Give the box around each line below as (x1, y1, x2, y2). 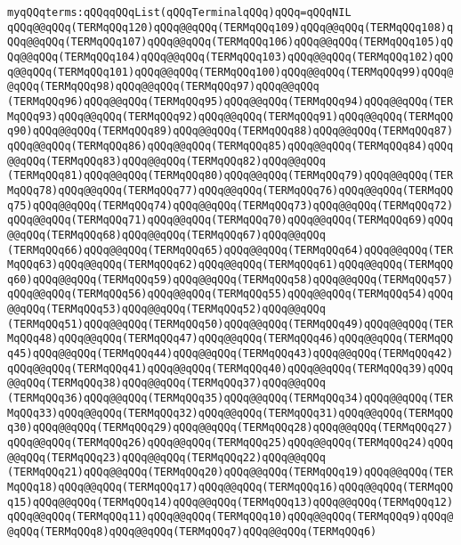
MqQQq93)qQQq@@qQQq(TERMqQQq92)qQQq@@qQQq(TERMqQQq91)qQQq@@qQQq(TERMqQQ (7, 110, 454, 123)
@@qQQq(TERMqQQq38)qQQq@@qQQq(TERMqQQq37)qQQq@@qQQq (7, 377, 326, 390)
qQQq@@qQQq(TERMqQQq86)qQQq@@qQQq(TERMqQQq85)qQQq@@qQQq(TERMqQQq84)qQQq (7, 139, 454, 152)
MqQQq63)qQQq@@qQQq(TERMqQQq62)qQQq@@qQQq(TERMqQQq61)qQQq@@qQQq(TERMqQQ (7, 258, 454, 272)
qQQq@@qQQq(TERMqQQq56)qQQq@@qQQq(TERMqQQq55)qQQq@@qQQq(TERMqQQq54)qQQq (7, 288, 454, 301)
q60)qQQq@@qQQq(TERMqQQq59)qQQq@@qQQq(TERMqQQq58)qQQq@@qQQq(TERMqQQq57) (7, 272, 454, 286)
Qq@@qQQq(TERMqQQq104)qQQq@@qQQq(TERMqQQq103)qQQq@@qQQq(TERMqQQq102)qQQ (7, 50, 454, 63)
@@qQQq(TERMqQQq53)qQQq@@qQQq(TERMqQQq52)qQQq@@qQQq (7, 303, 326, 316)
